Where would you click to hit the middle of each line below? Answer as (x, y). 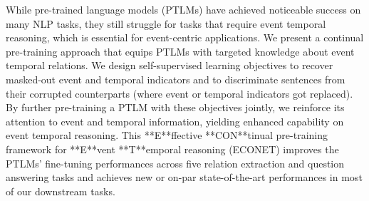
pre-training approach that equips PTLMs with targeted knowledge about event (180, 51)
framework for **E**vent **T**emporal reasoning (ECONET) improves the (172, 149)
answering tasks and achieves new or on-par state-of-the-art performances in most (184, 177)
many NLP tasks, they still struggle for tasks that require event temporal (166, 23)
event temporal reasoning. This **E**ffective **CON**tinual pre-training (167, 135)
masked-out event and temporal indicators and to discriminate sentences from (176, 79)
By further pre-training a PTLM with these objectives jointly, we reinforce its (175, 107)
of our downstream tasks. (61, 191)
